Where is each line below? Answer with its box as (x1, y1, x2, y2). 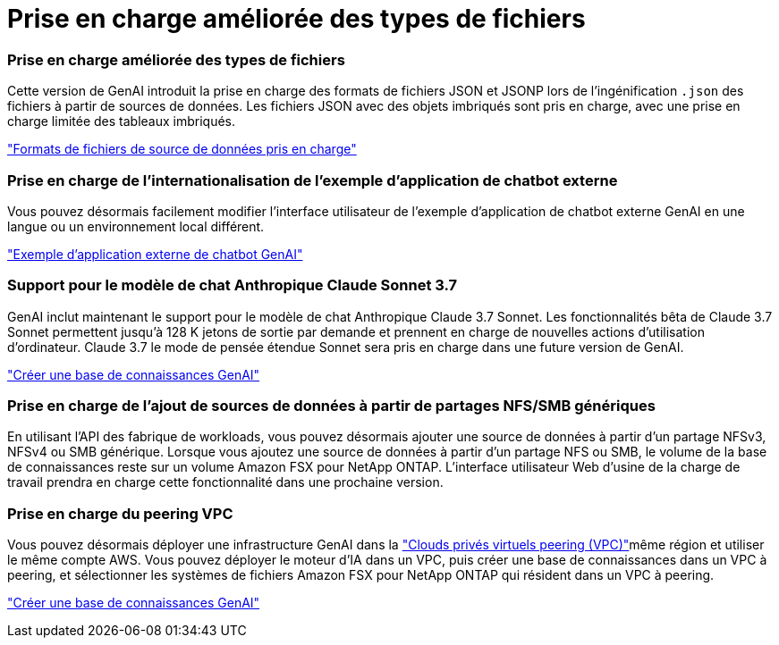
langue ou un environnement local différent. (7, 218, 265, 234)
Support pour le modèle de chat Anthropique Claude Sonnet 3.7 (7, 276, 458, 295)
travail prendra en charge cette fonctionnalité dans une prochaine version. (7, 474, 444, 490)
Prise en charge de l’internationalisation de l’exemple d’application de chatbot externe (7, 171, 618, 189)
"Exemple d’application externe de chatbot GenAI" (7, 246, 303, 262)
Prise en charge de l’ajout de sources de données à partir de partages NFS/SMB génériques (7, 397, 656, 415)
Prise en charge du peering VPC (7, 504, 233, 523)
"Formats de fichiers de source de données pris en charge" (7, 141, 357, 157)
